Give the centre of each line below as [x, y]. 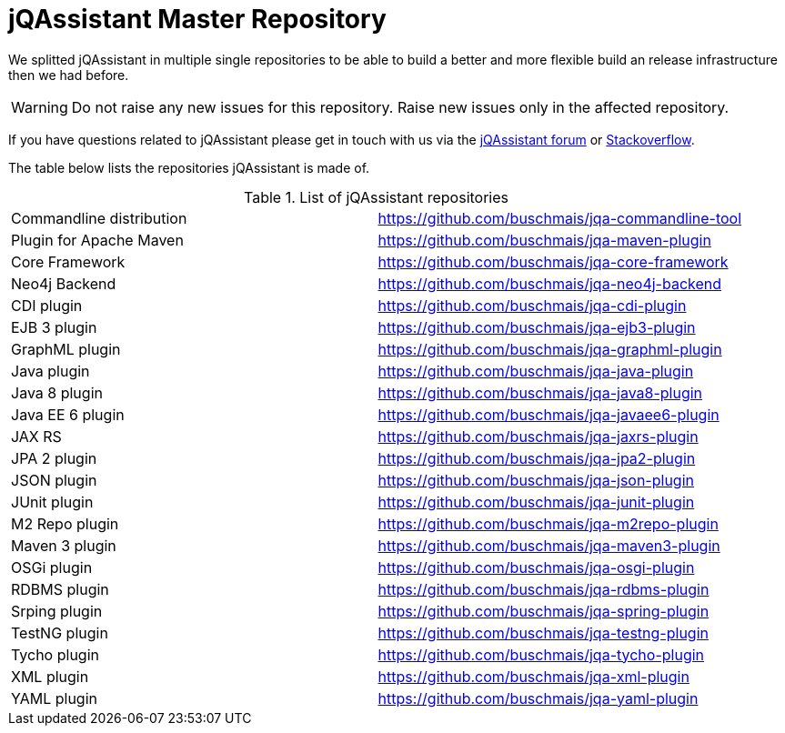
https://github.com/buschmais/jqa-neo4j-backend [550, 283]
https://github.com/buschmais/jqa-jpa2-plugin [537, 458]
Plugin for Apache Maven [97, 240]
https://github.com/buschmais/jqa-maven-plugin [544, 240]
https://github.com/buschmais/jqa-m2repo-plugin [548, 523]
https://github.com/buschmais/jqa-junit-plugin [536, 502]
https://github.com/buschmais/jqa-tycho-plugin [541, 654]
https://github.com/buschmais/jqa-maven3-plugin [549, 545]
